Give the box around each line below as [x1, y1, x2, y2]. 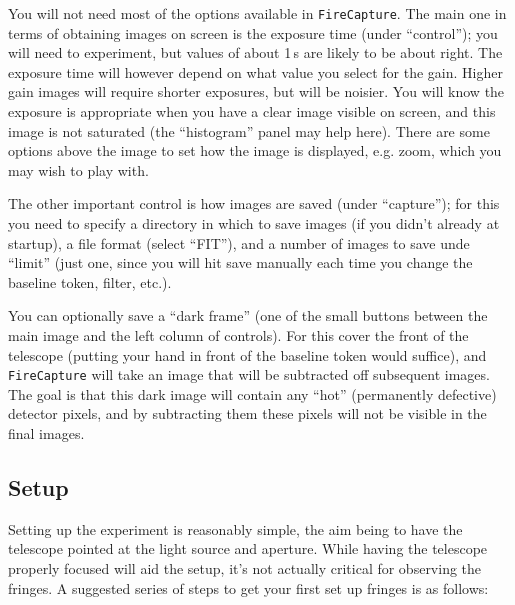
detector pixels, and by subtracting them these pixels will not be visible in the [8, 403, 487, 424]
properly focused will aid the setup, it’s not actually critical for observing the [8, 557, 482, 578]
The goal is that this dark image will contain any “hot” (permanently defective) [8, 383, 497, 404]
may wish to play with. [8, 159, 149, 180]
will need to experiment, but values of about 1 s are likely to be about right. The [8, 42, 503, 63]
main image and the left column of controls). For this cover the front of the [8, 324, 469, 345]
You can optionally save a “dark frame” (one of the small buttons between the [8, 305, 488, 326]
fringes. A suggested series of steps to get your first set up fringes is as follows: [8, 577, 489, 598]
